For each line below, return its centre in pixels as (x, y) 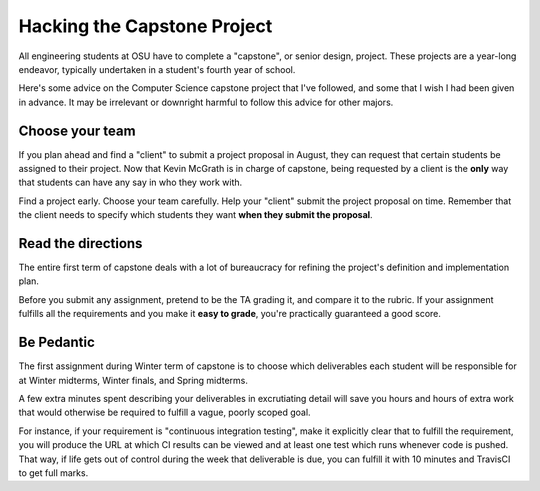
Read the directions (80, 243)
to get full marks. (53, 472)
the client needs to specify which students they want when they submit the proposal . (196, 215)
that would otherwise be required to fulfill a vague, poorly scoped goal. (164, 412)
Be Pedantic (56, 342)
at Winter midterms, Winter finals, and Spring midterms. (133, 380)
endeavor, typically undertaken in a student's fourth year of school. (157, 69)
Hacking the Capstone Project (145, 26)
